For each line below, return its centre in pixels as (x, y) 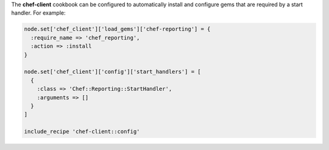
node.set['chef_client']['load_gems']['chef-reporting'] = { (117, 29)
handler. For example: (38, 13)
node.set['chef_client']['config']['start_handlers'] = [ (112, 72)
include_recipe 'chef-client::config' (82, 132)
